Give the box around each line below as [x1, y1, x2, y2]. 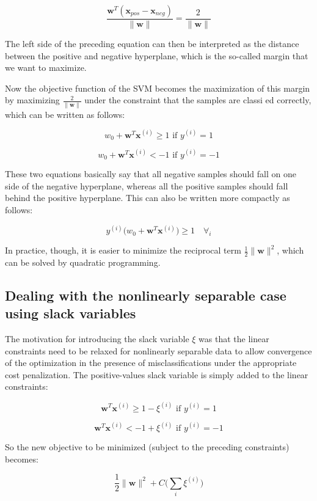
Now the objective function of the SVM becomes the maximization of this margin [5, 81, 310, 94]
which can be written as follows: [5, 108, 125, 120]
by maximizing [5, 93, 60, 106]
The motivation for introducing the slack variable [5, 332, 189, 345]
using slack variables [5, 304, 136, 323]
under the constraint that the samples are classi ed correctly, [84, 93, 312, 106]
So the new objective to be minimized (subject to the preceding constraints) [5, 440, 290, 453]
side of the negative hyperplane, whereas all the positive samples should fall [5, 179, 288, 192]
